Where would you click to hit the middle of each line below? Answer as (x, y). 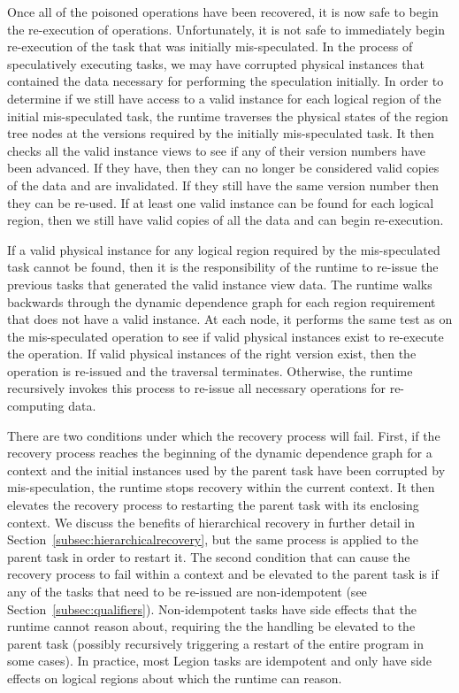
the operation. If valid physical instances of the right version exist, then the (212, 354)
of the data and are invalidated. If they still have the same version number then (223, 185)
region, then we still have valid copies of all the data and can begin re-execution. (226, 220)
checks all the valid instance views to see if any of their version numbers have (217, 150)
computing (36, 406)
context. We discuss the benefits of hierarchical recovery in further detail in (211, 522)
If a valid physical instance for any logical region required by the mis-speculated (224, 249)
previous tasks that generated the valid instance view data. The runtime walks (220, 284)
